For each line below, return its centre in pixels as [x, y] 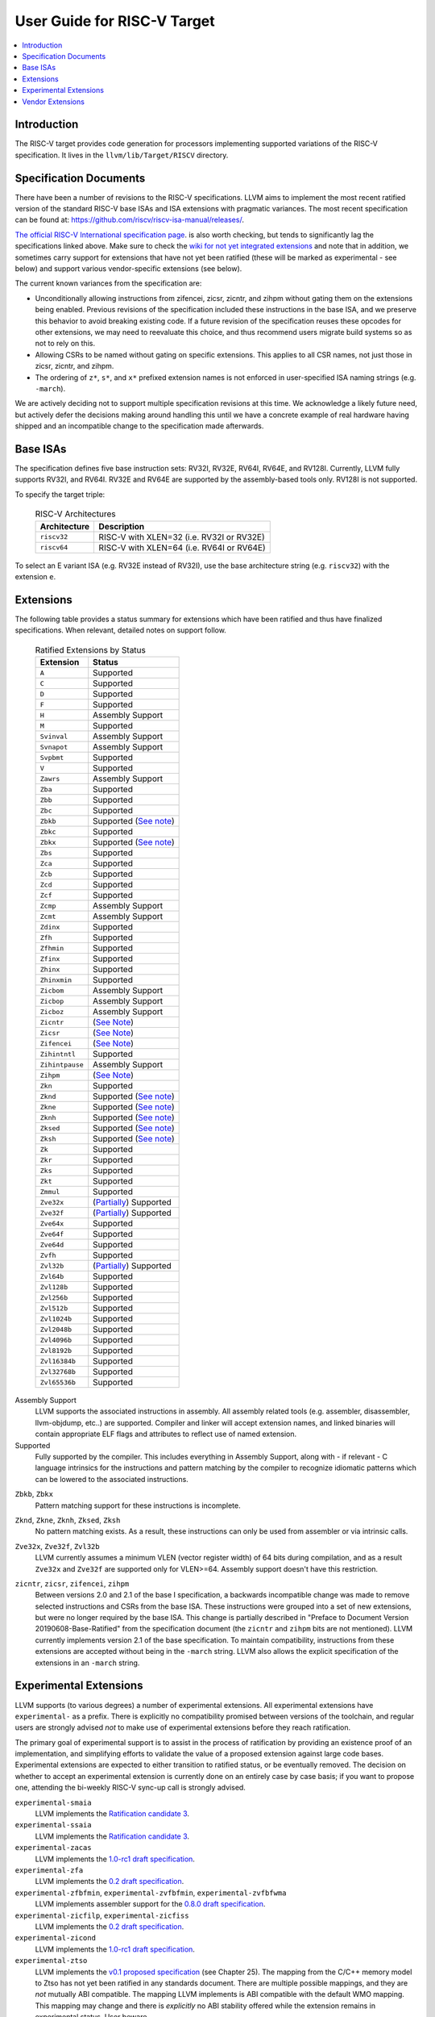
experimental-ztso [51, 1961]
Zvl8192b [56, 1350]
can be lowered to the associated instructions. [112, 1479]
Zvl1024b [56, 1319]
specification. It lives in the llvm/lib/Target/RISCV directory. [122, 155]
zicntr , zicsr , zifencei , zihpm [72, 1583]
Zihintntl [58, 1054]
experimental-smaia [53, 1802]
